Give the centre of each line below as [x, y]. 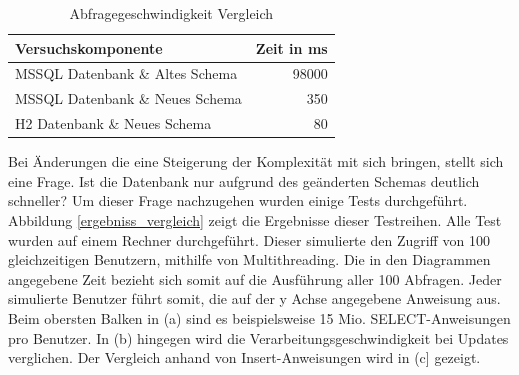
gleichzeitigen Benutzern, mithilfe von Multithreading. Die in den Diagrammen [249, 259]
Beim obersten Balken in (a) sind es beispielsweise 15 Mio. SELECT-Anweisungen [259, 317]
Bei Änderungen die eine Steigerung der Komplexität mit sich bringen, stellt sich [256, 161]
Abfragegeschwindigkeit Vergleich [171, 13]
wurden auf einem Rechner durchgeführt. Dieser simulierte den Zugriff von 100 [249, 239]
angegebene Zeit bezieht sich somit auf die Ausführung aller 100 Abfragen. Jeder [255, 278]
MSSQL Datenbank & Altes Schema [126, 73]
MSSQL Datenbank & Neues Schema [128, 98]
